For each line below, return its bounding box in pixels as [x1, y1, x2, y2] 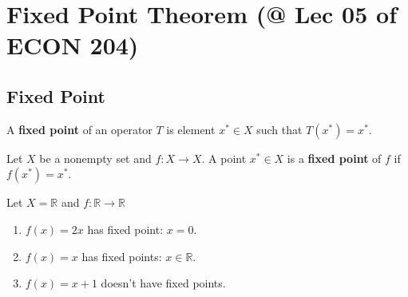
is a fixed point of [287, 149, 382, 166]
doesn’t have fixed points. [101, 275, 226, 291]
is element [166, 121, 216, 137]
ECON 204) [6, 29, 139, 61]
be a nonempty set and [39, 149, 152, 166]
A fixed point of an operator [6, 121, 153, 137]
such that [256, 121, 303, 137]
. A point [201, 149, 247, 166]
